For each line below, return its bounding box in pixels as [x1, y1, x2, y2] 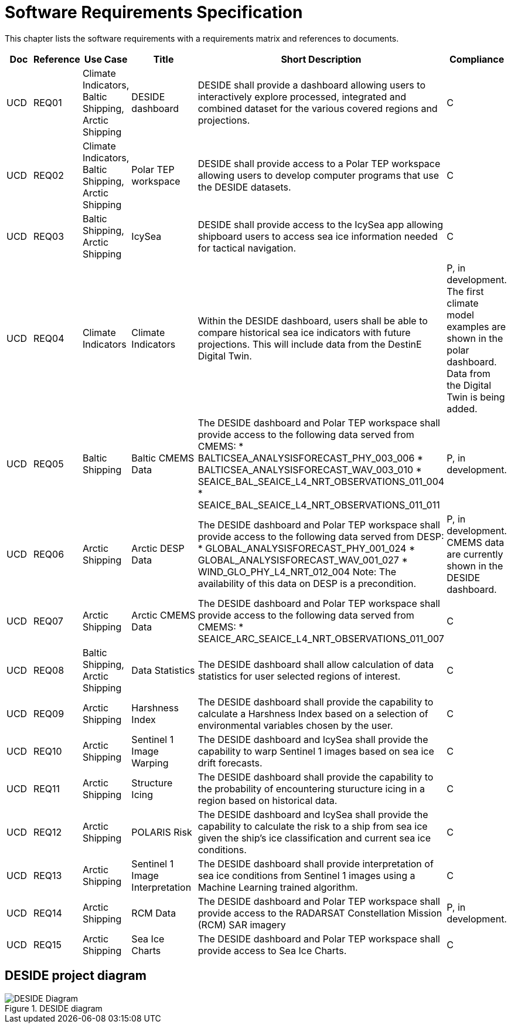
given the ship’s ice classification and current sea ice [197, 832, 431, 844]
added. [447, 402, 478, 415]
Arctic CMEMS [131, 609, 196, 621]
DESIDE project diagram [5, 968, 147, 983]
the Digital [447, 379, 492, 391]
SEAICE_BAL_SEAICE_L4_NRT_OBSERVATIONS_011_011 [197, 498, 440, 511]
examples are [447, 320, 506, 333]
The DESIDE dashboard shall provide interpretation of [197, 857, 434, 870]
